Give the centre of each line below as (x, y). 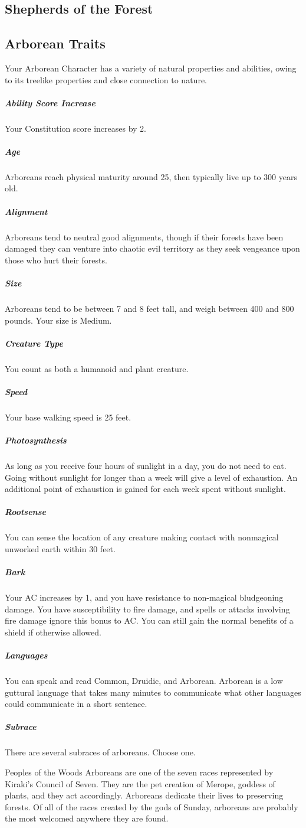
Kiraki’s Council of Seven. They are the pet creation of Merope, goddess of (140, 783)
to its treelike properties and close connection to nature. (106, 79)
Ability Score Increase (50, 102)
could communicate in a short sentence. (76, 704)
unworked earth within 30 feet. (60, 548)
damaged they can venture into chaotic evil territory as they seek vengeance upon (152, 248)
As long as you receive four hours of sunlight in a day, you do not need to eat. (146, 466)
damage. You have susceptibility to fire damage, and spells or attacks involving (147, 609)
